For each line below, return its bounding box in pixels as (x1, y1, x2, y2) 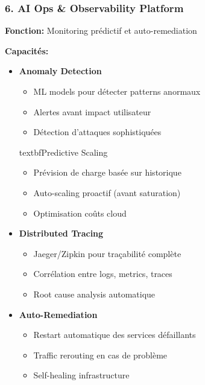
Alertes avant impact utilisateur (33, 105, 151, 118)
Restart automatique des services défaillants (33, 328, 196, 341)
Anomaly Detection (19, 65, 102, 77)
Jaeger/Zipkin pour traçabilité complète (33, 247, 181, 259)
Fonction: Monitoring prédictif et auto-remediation (5, 24, 197, 37)
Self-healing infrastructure (33, 369, 130, 381)
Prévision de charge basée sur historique (33, 166, 181, 179)
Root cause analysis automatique (33, 287, 156, 300)
